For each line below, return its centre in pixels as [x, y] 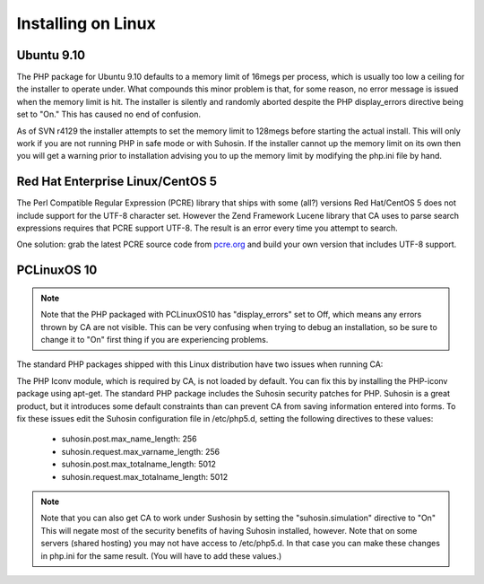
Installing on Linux [86, 23]
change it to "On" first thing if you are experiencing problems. [155, 340]
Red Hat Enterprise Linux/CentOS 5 [117, 182]
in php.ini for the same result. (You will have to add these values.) [161, 555]
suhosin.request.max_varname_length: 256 [141, 451]
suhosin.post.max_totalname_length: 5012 [139, 464]
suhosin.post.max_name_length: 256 [129, 439]
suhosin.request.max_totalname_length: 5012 [145, 476]
